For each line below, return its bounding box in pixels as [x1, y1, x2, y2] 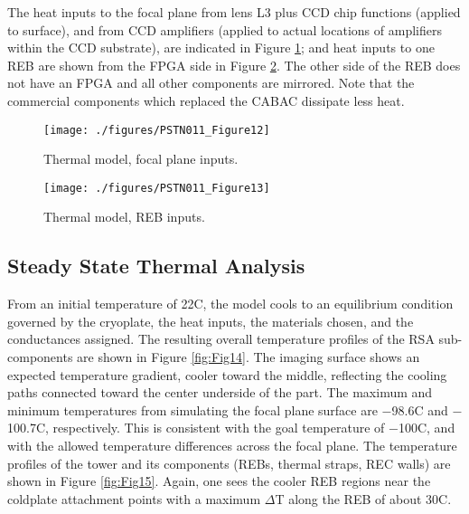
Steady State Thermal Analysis [7, 252, 305, 280]
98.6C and [391, 400, 448, 419]
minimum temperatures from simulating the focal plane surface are [7, 400, 378, 419]
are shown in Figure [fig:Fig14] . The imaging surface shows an [77, 347, 420, 366]
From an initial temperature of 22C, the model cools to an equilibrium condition [7, 294, 454, 313]
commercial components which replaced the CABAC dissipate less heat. [7, 90, 405, 109]
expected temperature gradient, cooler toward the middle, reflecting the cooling [7, 365, 447, 384]
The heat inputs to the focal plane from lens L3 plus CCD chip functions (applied [7, 3, 461, 21]
